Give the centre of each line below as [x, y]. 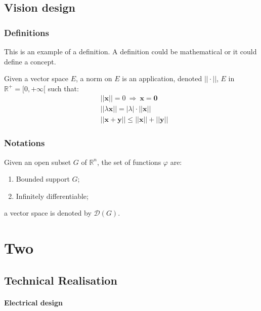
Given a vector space [36, 78]
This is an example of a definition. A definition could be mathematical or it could [130, 51]
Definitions [27, 32]
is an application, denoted [162, 78]
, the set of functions [129, 162]
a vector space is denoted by [48, 213]
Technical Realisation [61, 280]
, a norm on [94, 78]
